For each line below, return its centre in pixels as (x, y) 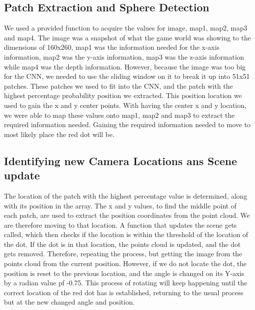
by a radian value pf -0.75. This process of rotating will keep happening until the (126, 283)
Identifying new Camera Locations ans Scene (121, 160)
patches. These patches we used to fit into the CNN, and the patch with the (118, 86)
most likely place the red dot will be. (59, 134)
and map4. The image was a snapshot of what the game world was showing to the (127, 37)
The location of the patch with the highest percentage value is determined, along (126, 195)
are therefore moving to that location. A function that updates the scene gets (120, 224)
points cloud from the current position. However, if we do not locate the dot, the (125, 263)
